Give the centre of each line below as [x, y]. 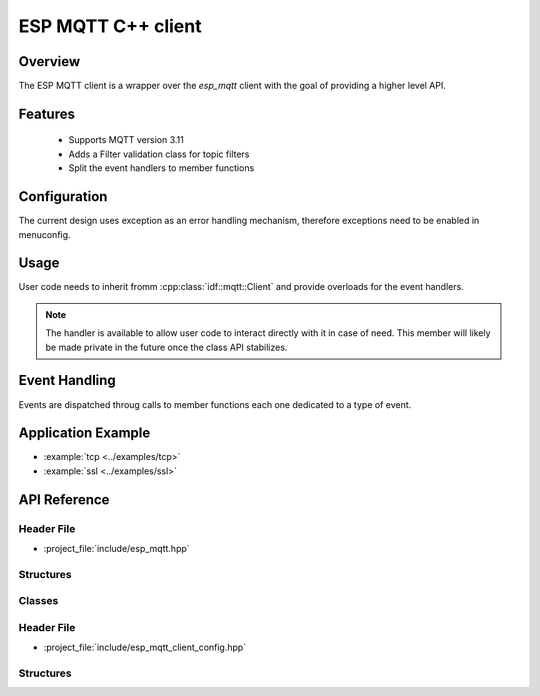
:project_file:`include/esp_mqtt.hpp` [116, 548]
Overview [49, 61]
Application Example [84, 433]
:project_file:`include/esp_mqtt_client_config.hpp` [145, 647]
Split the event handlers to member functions [161, 168]
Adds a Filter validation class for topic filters [159, 154]
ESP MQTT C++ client [110, 26]
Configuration [63, 196]
